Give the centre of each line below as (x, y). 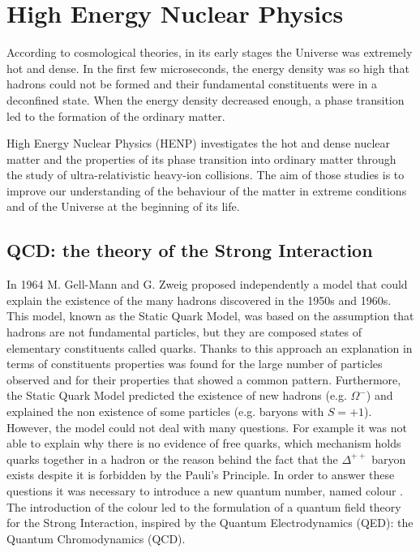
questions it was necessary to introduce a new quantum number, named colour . (205, 490)
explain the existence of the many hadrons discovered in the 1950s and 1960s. (199, 300)
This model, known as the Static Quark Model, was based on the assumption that (210, 316)
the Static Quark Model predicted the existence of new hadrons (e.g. (177, 395)
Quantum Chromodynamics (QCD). (96, 538)
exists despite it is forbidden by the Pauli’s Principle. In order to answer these (201, 475)
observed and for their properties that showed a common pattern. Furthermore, (204, 379)
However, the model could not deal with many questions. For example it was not (207, 427)
